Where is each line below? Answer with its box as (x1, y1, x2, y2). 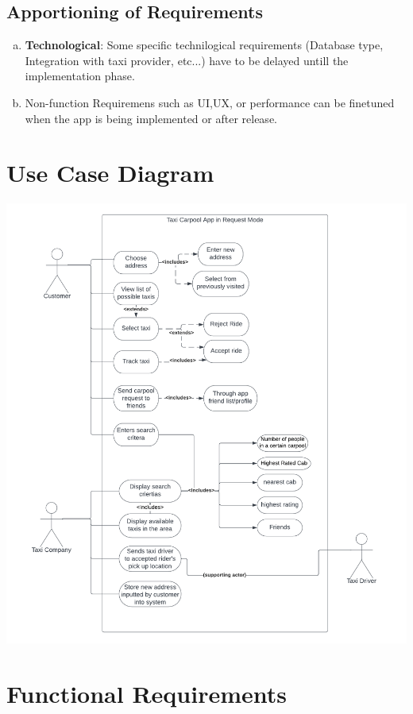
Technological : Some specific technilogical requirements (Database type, (25, 37, 384, 53)
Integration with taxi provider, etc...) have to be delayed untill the (25, 52, 349, 68)
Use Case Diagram (6, 156, 214, 189)
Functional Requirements (6, 677, 287, 709)
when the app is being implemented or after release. (25, 110, 277, 126)
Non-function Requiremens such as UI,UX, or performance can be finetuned (25, 94, 395, 110)
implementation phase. (25, 68, 135, 84)
